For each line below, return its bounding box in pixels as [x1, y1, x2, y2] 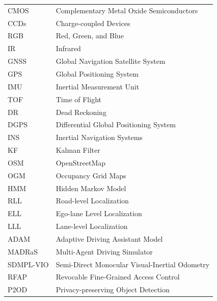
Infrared [56, 43, 81, 54]
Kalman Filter [56, 145, 100, 155]
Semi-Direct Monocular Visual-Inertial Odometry [56, 259, 210, 269]
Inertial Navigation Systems [56, 132, 143, 143]
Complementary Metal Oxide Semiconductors [56, 5, 198, 15]
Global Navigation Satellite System [56, 56, 166, 66]
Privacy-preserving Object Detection [56, 284, 170, 295]
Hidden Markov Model [56, 182, 126, 193]
